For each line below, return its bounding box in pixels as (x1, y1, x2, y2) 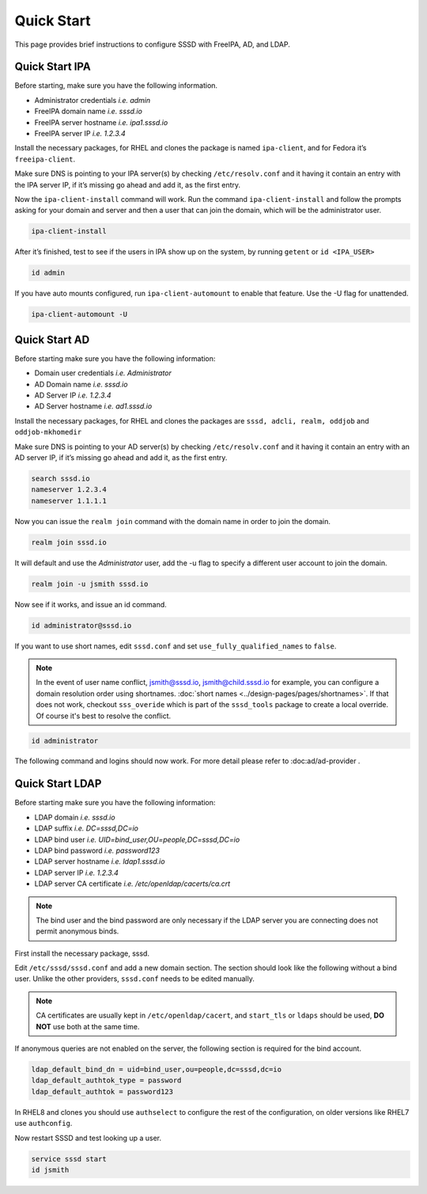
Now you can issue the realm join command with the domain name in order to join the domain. (14, 516, 331, 526)
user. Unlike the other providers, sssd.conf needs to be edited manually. (14, 974, 255, 983)
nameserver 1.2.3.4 (31, 485, 107, 494)
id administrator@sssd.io (31, 621, 132, 629)
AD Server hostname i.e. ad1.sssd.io (34, 401, 153, 411)
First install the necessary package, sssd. (14, 949, 150, 958)
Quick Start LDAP (14, 777, 102, 791)
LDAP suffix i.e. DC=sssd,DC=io (34, 823, 138, 833)
